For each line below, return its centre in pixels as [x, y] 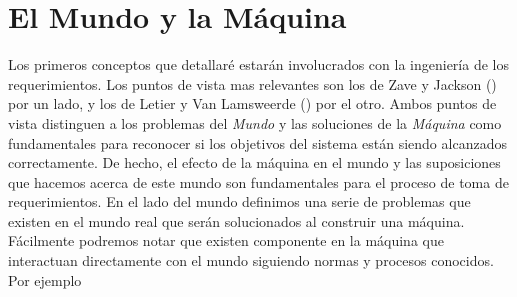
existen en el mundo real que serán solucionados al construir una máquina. [236, 220]
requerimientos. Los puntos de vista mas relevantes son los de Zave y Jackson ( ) [252, 83]
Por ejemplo [45, 279]
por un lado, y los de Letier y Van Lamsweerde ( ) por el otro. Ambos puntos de [252, 103]
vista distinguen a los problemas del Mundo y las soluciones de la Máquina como [255, 122]
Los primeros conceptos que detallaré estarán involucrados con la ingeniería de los [258, 64]
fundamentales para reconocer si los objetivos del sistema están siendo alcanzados [257, 142]
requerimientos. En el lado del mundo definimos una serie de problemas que [239, 201]
